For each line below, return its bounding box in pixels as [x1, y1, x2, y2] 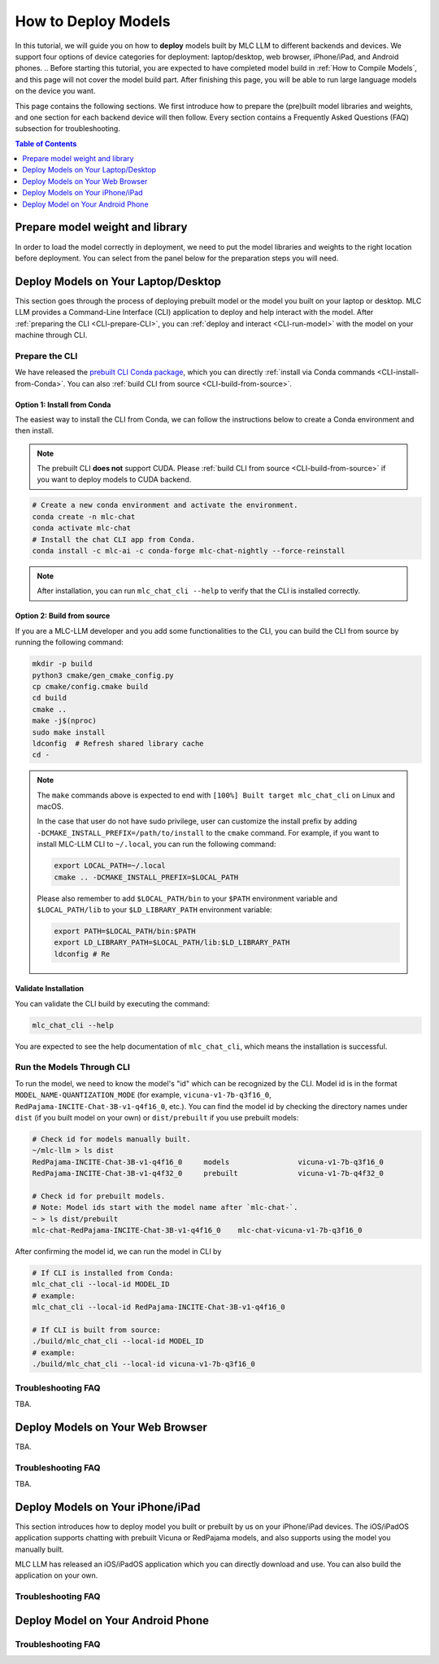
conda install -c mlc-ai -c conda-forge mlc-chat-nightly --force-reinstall [32, 546, 346, 556]
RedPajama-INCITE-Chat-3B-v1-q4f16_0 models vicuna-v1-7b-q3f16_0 [32, 1157, 384, 1167]
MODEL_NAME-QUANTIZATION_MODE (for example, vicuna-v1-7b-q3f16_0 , [15, 1090, 272, 1100]
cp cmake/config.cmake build [32, 682, 149, 691]
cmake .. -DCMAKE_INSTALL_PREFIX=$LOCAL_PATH [54, 872, 239, 882]
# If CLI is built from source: [32, 1326, 162, 1334]
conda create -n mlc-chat [32, 512, 136, 521]
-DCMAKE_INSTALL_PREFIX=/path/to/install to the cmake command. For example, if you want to [37, 828, 380, 837]
